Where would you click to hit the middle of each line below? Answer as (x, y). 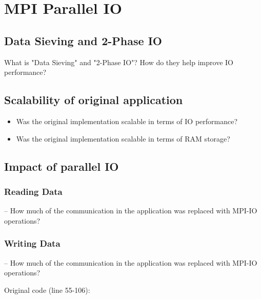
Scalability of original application (94, 100)
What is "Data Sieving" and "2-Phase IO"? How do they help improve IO (119, 62)
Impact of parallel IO (62, 166)
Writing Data (32, 243)
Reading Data (33, 191)
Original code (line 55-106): (47, 290)
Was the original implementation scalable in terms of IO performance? (127, 121)
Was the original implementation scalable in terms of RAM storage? (123, 138)
